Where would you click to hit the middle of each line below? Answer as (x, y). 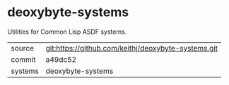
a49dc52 (61, 59)
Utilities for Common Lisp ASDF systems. (67, 32)
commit (23, 59)
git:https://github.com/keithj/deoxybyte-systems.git (132, 48)
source (22, 48)
